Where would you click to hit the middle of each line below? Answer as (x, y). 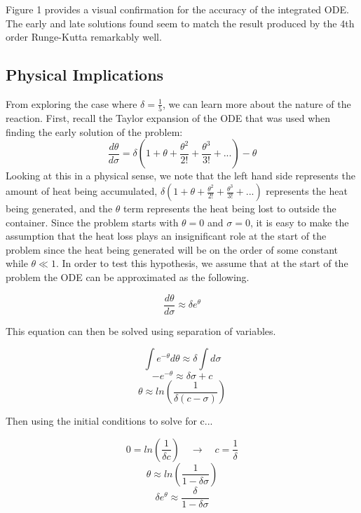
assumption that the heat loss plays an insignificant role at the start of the (166, 236)
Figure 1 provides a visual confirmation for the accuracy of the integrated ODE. (177, 9)
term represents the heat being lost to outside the (230, 208)
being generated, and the (59, 208)
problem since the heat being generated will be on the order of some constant (172, 249)
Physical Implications (85, 75)
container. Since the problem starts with (92, 222)
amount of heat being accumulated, (82, 191)
